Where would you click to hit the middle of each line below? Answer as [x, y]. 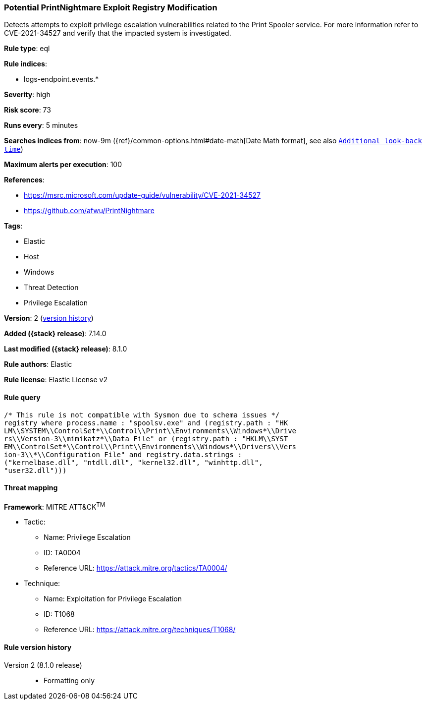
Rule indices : [26, 64]
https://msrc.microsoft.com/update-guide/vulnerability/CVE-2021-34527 [142, 195]
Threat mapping [31, 488]
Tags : [13, 226]
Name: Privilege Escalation [87, 537]
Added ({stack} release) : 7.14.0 [55, 334]
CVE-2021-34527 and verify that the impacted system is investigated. [118, 33]
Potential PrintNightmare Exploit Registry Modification [111, 7]
